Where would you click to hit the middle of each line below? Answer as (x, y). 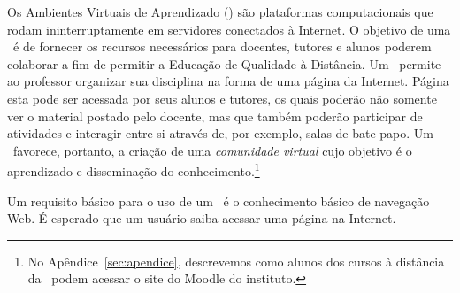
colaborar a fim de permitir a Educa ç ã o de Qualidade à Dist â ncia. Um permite (224, 63)
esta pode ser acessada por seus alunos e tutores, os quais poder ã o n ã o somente (222, 98)
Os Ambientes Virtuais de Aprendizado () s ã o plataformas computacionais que (220, 12)
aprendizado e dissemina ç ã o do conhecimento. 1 (134, 170)
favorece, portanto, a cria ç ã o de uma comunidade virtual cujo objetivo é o (212, 150)
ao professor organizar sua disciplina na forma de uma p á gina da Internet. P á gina (228, 81)
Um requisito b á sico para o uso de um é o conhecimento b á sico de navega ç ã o (218, 200)
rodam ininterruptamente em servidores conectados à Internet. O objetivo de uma (229, 29)
